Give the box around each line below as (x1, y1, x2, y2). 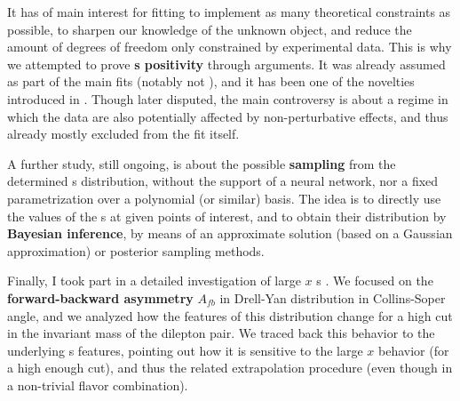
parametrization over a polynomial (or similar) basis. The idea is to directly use (7, 188, 441, 207)
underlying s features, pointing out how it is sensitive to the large (7, 341, 363, 359)
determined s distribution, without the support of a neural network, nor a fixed (7, 172, 439, 190)
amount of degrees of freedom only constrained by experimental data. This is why (7, 37, 452, 56)
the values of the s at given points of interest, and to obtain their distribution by (7, 206, 447, 225)
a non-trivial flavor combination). (7, 375, 188, 394)
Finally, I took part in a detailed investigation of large (7, 271, 301, 290)
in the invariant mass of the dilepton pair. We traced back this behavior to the (7, 324, 435, 342)
